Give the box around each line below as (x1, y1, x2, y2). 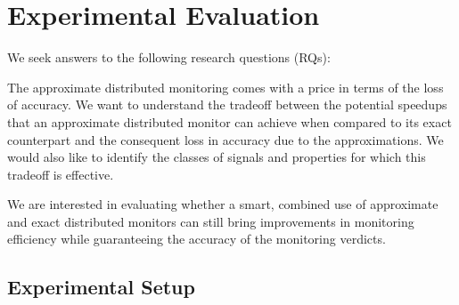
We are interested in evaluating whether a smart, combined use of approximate (7, 195, 439, 213)
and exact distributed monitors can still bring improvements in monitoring (7, 212, 414, 230)
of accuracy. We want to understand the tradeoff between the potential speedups (7, 95, 447, 114)
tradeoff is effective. (7, 165, 114, 183)
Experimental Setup (7, 273, 195, 301)
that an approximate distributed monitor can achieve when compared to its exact (7, 112, 452, 131)
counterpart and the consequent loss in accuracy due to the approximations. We (7, 130, 444, 148)
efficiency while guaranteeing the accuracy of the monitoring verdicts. (7, 229, 386, 248)
